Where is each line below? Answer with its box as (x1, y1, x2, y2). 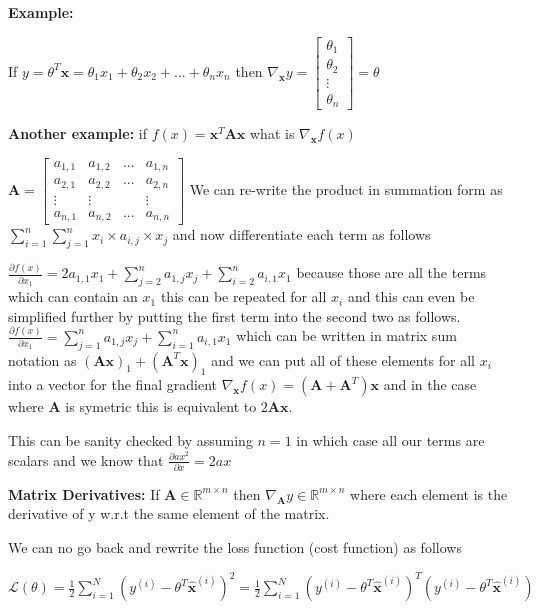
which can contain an (8, 286, 138, 307)
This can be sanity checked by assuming (8, 429, 253, 450)
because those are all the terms (296, 262, 487, 283)
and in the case (383, 374, 477, 395)
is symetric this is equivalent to (65, 396, 257, 417)
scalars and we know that (8, 449, 164, 470)
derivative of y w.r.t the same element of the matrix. (8, 503, 330, 524)
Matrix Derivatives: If (8, 483, 160, 504)
